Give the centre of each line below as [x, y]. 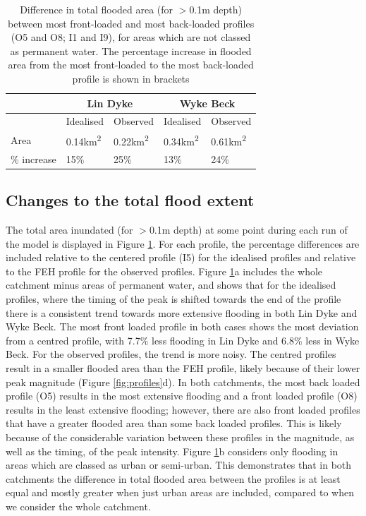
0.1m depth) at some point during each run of [248, 230]
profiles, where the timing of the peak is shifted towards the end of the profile [173, 299]
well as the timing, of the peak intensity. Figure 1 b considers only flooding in [172, 451]
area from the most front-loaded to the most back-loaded [131, 65]
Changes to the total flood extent [130, 200]
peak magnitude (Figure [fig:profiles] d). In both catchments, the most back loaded [183, 382]
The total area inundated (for [69, 230]
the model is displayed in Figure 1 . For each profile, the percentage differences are [183, 243]
